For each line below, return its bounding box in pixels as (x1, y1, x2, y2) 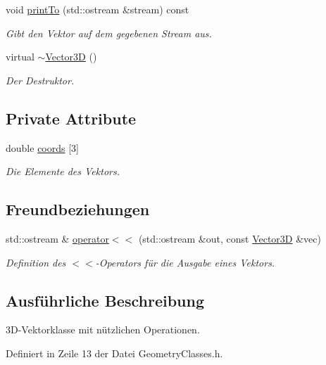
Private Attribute (6, 107, 137, 129)
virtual (6, 49, 35, 64)
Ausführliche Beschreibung (6, 289, 204, 311)
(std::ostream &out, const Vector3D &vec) (138, 231, 321, 245)
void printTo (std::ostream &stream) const (6, 2, 189, 16)
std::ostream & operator (6, 231, 109, 245)
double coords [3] (6, 140, 79, 155)
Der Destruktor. (6, 72, 75, 87)
